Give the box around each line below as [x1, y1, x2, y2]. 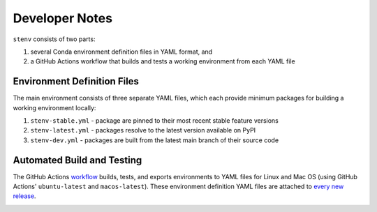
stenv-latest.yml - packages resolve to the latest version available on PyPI [30, 126, 256, 135]
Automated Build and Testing [13, 154, 142, 166]
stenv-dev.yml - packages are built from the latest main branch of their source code [30, 136, 279, 144]
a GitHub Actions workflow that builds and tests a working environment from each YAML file [30, 57, 296, 66]
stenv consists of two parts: [13, 35, 96, 43]
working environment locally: [13, 103, 96, 112]
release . [13, 192, 36, 200]
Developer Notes [13, 10, 113, 26]
